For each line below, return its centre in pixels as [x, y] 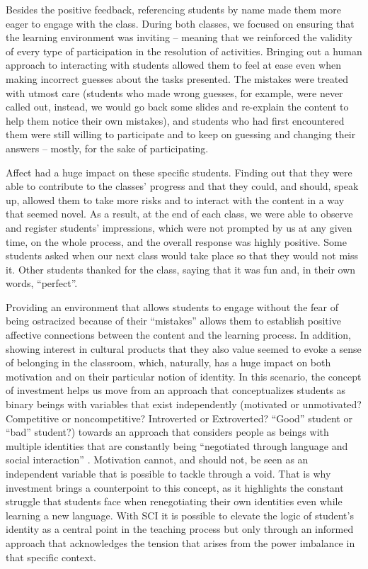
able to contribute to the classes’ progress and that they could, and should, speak [182, 186]
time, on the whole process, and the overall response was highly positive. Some [176, 241]
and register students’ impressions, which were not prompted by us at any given [179, 227]
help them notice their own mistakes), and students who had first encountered [175, 120]
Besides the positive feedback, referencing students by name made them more [173, 9]
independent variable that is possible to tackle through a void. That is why [168, 473]
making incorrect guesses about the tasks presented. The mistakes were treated [177, 78]
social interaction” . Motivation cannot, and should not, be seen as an [157, 460]
